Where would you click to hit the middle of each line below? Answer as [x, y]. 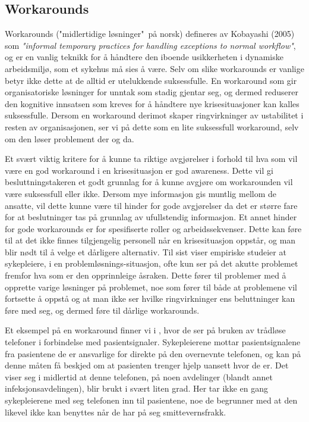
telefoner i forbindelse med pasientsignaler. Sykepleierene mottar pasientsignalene [153, 342]
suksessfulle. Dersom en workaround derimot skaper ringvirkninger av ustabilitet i [154, 115]
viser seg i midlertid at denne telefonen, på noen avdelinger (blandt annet [139, 376]
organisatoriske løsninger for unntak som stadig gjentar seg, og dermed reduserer [152, 92]
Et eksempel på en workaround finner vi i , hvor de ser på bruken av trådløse [145, 330]
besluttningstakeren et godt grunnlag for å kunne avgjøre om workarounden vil [149, 182]
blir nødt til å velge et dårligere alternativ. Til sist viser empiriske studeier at [146, 251]
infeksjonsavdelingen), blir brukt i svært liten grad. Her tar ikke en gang [137, 388]
